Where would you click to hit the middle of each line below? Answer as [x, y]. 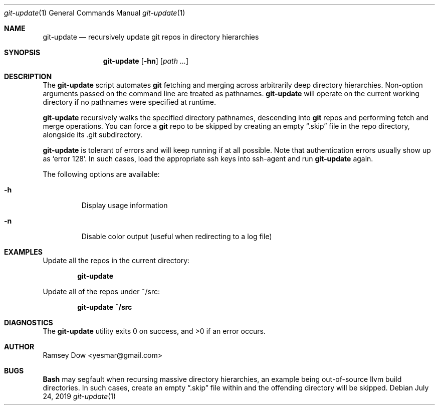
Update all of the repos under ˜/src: [101, 291]
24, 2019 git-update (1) [79, 396]
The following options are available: [101, 174]
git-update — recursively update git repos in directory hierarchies [151, 37]
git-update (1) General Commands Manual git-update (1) [95, 13]
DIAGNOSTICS [29, 323]
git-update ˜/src [105, 307]
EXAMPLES [23, 252]
